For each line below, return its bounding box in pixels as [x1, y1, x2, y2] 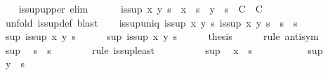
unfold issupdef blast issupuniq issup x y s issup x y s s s [5, 15, 298, 29]
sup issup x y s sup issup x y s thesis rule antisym [5, 29, 319, 43]
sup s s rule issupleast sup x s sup [5, 42, 323, 57]
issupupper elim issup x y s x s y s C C [18, 1, 263, 15]
